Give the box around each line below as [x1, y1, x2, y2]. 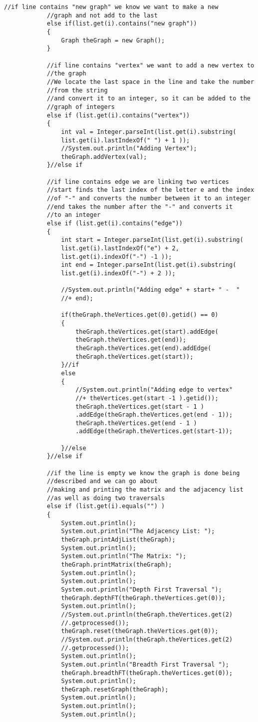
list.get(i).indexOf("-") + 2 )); [61, 270, 176, 277]
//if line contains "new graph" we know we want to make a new [4, 3, 219, 10]
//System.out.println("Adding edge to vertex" [75, 386, 233, 394]
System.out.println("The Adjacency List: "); [61, 528, 215, 535]
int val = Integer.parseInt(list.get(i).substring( [61, 128, 237, 135]
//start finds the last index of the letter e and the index [46, 186, 255, 194]
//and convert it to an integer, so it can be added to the [46, 95, 251, 102]
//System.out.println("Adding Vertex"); [61, 145, 197, 152]
